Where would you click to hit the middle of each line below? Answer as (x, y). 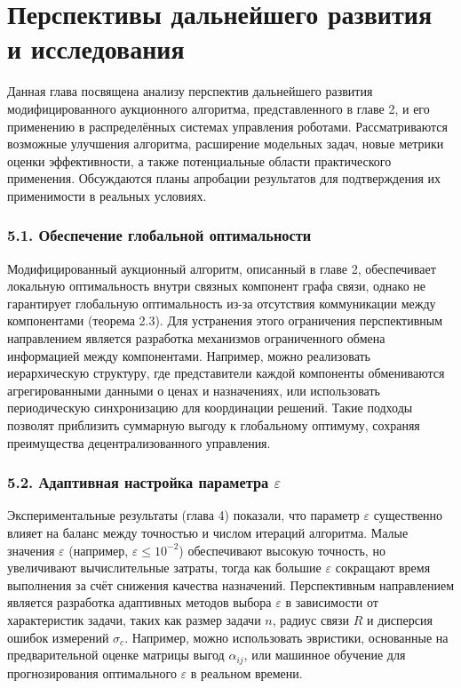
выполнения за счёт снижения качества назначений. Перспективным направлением (231, 584)
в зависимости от (332, 602)
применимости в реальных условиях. (107, 195)
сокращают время (383, 568)
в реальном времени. (246, 672)
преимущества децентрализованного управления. (139, 442)
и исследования (96, 48)
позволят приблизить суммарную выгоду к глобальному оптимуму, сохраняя (214, 425)
